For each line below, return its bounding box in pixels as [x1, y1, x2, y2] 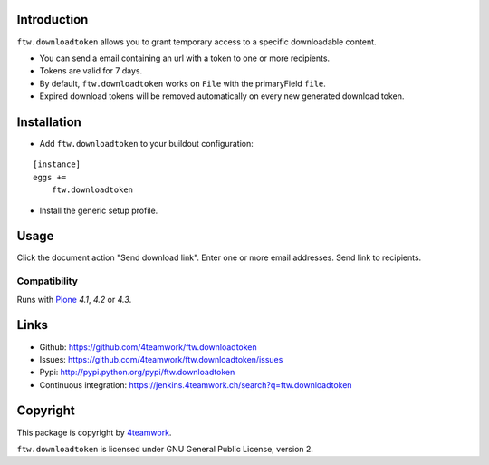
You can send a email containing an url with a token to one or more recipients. [39, 53, 331, 63]
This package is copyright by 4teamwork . [16, 427, 172, 438]
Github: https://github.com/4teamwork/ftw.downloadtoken [39, 341, 257, 353]
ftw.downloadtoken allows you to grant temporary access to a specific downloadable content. [16, 36, 377, 47]
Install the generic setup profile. [39, 205, 158, 216]
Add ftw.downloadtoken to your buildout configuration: [39, 138, 254, 149]
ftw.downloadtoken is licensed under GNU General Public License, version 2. [16, 443, 314, 454]
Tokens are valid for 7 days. [39, 65, 143, 76]
